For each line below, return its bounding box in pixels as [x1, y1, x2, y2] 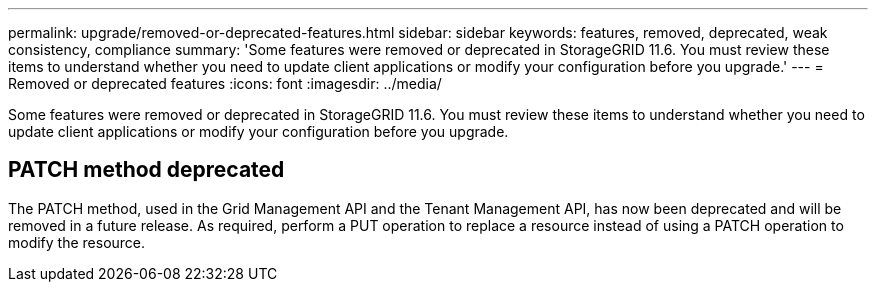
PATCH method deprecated [8, 157, 285, 183]
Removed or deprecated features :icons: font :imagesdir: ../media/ [8, 75, 442, 92]
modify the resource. [8, 233, 146, 251]
